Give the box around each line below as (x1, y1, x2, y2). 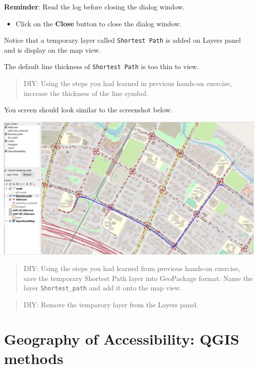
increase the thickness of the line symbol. (23, 88, 148, 98)
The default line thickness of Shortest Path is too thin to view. (4, 61, 199, 72)
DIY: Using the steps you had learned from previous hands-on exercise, (23, 263, 240, 274)
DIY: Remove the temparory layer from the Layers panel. (23, 299, 198, 310)
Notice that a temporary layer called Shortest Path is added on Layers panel (4, 35, 241, 45)
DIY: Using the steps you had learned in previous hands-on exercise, (23, 78, 232, 89)
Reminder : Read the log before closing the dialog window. (4, 1, 185, 11)
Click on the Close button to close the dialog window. (15, 18, 182, 28)
